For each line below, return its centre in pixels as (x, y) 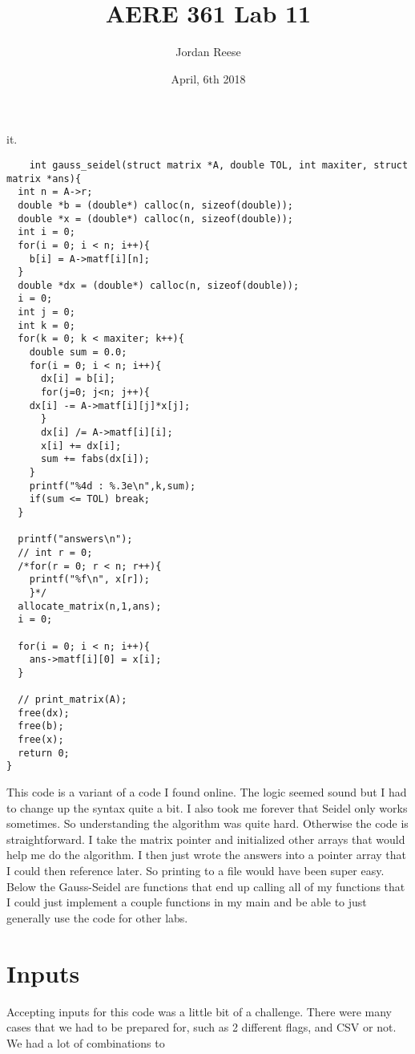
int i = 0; (46, 232)
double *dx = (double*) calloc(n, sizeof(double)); (159, 285)
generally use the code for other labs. (97, 917)
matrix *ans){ (44, 178)
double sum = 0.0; (78, 353)
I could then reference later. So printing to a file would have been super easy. (195, 871)
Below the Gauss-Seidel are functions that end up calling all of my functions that (206, 886)
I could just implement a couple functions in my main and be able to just (187, 902)
